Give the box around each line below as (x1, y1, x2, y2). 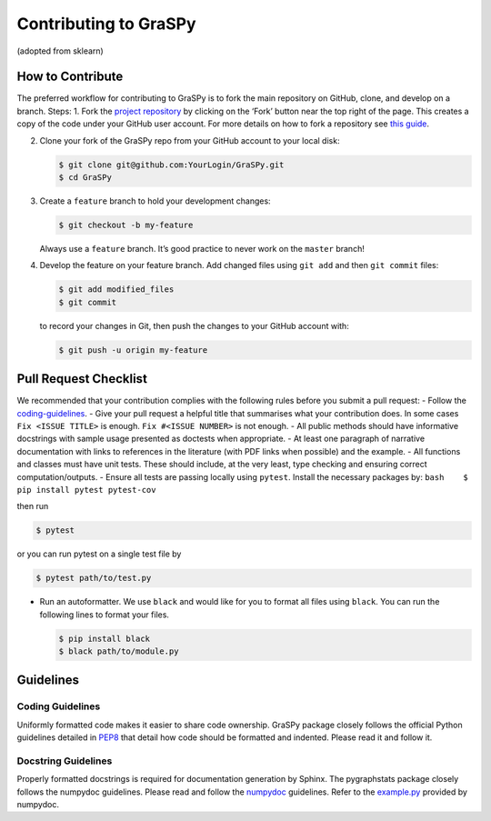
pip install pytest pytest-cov (16, 485, 156, 495)
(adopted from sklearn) (16, 45, 104, 56)
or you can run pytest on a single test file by (16, 548, 182, 559)
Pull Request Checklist (16, 371, 147, 386)
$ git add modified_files (58, 285, 175, 295)
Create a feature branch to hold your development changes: (39, 195, 272, 206)
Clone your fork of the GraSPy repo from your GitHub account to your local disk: (39, 135, 340, 145)
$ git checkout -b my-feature (58, 219, 194, 230)
